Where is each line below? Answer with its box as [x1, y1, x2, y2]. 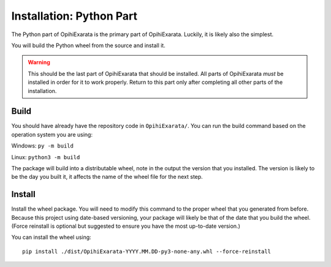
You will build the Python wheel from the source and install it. [11, 42, 165, 49]
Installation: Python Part [11, 9, 138, 23]
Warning [28, 59, 50, 66]
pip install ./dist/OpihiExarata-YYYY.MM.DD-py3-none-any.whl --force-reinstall [22, 248, 272, 255]
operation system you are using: [11, 130, 93, 138]
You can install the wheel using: [11, 233, 91, 241]
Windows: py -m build [11, 142, 74, 149]
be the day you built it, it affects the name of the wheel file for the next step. [11, 173, 204, 181]
